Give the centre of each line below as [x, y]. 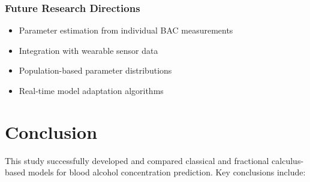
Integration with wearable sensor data [88, 50]
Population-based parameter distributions [95, 70]
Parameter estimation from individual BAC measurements [126, 30]
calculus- [288, 160]
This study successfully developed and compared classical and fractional [137, 160]
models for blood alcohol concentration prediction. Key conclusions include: [167, 172]
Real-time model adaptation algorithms [91, 90]
